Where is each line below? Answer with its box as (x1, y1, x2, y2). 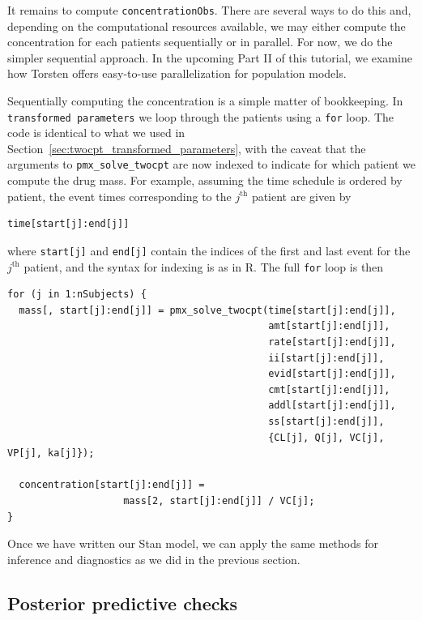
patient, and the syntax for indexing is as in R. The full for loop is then (23, 258, 384, 275)
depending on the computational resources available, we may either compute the (7, 17, 406, 34)
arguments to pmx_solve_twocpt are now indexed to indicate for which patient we (7, 156, 416, 173)
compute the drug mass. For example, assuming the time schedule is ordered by (7, 172, 403, 189)
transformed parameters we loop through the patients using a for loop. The (7, 108, 394, 125)
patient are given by (251, 187, 352, 204)
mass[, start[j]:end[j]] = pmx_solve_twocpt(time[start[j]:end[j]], (19, 304, 396, 316)
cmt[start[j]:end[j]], (268, 383, 390, 396)
